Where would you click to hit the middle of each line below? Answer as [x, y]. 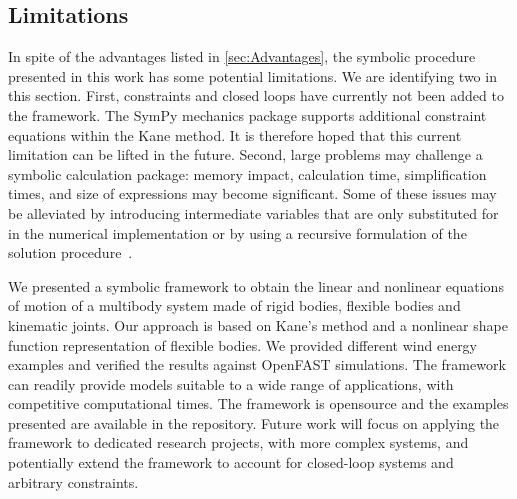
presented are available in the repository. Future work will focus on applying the [254, 422]
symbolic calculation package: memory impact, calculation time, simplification [247, 173]
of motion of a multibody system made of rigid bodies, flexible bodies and [234, 305]
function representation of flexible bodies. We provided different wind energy [243, 344]
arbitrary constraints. [73, 481]
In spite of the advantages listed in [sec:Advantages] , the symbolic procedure [242, 56]
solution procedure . [70, 252]
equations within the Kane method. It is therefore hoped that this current [235, 134]
